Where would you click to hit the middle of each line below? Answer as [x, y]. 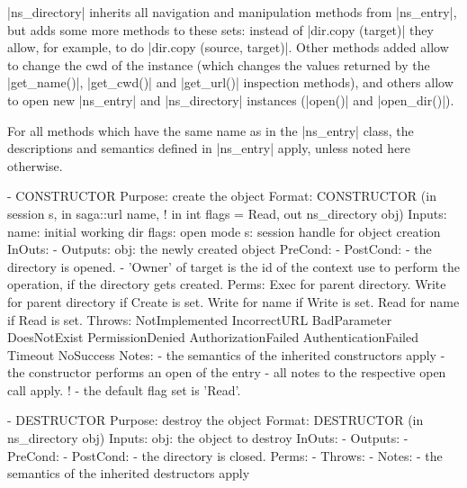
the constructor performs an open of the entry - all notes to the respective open [227, 372]
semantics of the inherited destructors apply [129, 473]
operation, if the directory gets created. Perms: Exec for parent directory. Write [227, 284]
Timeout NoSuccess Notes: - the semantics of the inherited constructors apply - [226, 354]
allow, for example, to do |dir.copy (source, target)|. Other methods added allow [228, 47]
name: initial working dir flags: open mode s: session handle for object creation [224, 231]
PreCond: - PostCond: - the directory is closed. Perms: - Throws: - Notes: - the [225, 455]
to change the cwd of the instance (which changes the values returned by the [219, 64]
